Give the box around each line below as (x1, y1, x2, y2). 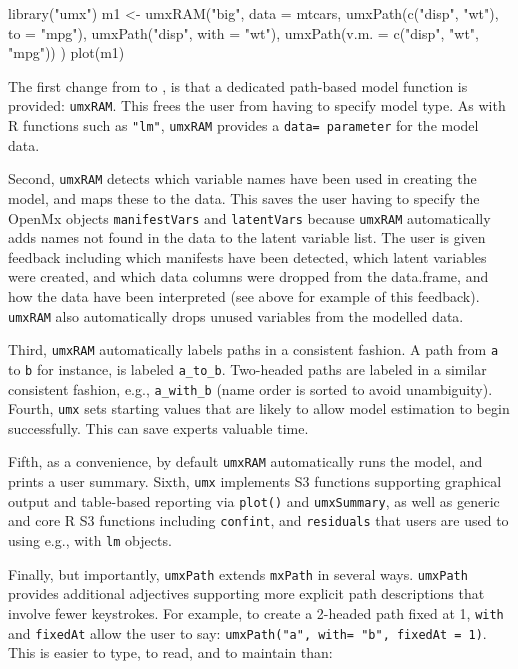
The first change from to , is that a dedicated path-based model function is (8, 75, 468, 96)
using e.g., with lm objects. (8, 530, 172, 551)
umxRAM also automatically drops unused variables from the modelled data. (8, 305, 464, 326)
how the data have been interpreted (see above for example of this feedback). (8, 285, 480, 306)
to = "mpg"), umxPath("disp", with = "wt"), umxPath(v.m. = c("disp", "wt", (8, 22, 480, 43)
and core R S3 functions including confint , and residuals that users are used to (8, 510, 509, 531)
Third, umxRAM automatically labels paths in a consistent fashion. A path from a (8, 339, 499, 360)
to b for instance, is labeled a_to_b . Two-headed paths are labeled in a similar (8, 358, 487, 379)
